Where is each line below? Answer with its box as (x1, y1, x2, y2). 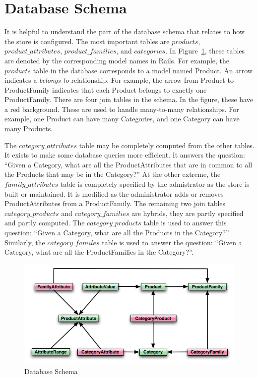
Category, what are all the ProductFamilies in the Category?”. (4, 247, 193, 257)
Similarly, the (4, 237, 45, 247)
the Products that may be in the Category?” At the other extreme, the (4, 169, 221, 179)
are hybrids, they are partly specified (131, 208, 244, 218)
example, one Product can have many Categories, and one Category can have (4, 113, 240, 124)
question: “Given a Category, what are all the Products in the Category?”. (4, 227, 230, 237)
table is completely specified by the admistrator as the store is (60, 179, 250, 189)
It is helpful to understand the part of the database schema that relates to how (4, 26, 245, 37)
